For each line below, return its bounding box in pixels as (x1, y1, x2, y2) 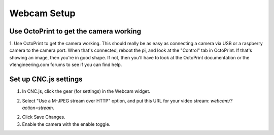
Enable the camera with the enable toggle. (22, 121, 111, 127)
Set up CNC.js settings (9, 75, 83, 84)
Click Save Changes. (22, 114, 65, 120)
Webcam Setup (9, 8, 76, 19)
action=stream (22, 105, 53, 111)
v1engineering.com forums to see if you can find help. (9, 61, 122, 68)
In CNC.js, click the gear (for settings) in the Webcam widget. (22, 88, 151, 94)
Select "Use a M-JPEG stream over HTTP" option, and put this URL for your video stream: (22, 97, 210, 104)
